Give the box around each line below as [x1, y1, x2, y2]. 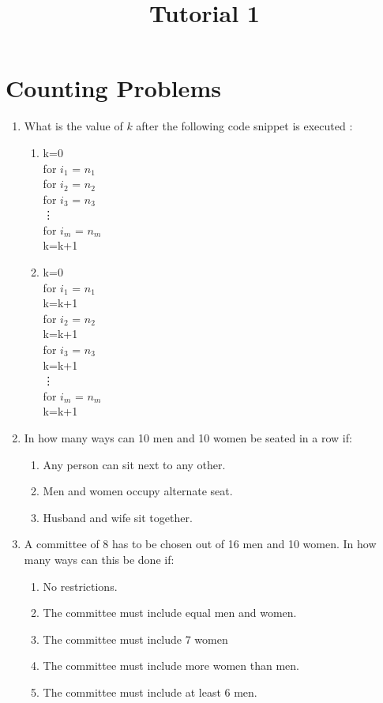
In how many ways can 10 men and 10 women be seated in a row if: [24, 430, 352, 445]
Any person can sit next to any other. [43, 456, 226, 472]
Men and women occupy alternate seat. [43, 483, 233, 499]
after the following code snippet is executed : [136, 118, 353, 134]
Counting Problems [6, 72, 221, 104]
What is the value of [24, 118, 123, 134]
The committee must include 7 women [43, 630, 228, 647]
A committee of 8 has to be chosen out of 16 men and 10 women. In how [24, 536, 377, 552]
